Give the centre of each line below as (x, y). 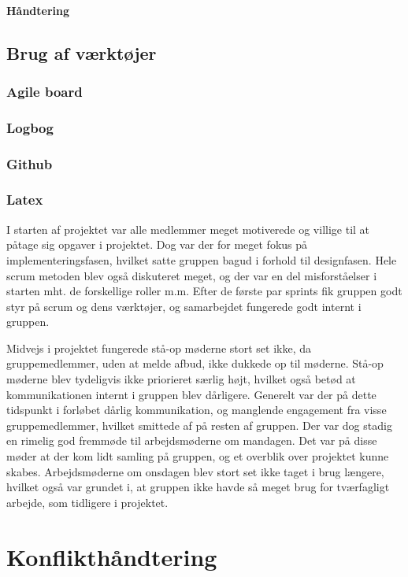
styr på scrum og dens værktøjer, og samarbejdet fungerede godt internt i (184, 306)
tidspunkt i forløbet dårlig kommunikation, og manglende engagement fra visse (197, 410)
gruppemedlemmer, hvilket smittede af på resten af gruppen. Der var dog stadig (199, 425)
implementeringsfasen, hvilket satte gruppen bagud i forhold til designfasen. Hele (202, 259)
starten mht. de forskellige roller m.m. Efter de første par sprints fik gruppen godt (204, 291)
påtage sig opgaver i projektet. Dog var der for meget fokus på (157, 244)
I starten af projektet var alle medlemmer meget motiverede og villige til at (188, 229)
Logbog (30, 127)
